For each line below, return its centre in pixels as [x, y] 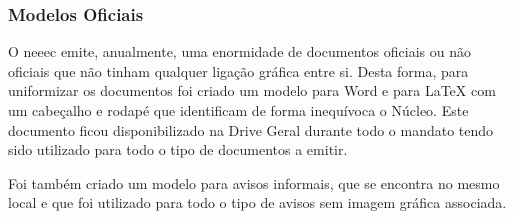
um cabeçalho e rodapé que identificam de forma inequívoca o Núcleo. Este [238, 110]
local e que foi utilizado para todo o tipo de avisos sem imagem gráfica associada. [257, 202]
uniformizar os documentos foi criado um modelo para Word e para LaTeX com [252, 90]
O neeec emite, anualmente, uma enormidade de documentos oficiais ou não [239, 51]
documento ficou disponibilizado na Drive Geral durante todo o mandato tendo [251, 129]
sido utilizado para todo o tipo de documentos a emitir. [178, 149]
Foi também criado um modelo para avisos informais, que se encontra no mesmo [254, 182]
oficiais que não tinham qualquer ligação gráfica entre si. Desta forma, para [238, 70]
